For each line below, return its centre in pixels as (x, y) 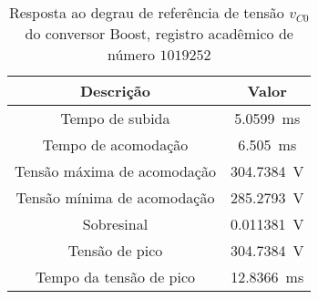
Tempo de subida (115, 118)
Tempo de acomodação (115, 144)
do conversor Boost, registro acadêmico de (159, 33)
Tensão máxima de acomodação (115, 171)
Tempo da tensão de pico (115, 277)
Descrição (115, 91)
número (132, 54)
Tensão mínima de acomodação (115, 197)
